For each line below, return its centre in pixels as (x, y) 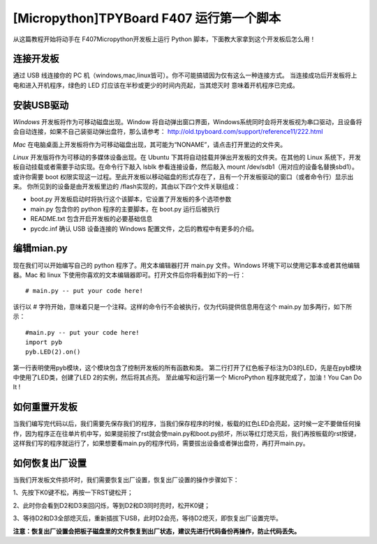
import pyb (44, 342)
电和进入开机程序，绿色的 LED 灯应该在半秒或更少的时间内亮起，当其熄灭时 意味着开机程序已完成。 (156, 85)
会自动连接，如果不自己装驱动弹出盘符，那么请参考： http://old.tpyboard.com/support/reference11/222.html (168, 132)
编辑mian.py (40, 249)
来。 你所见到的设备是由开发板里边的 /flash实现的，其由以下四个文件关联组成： (127, 187)
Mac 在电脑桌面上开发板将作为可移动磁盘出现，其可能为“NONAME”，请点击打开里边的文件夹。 (150, 144)
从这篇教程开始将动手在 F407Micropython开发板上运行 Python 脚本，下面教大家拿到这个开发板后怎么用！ (164, 39)
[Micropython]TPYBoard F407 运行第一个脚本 (147, 18)
